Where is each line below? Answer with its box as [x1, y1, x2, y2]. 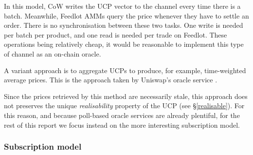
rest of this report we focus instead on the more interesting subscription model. [4, 119, 240, 130]
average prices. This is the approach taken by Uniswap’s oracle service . [4, 75, 217, 85]
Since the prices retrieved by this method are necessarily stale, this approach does [4, 91, 248, 101]
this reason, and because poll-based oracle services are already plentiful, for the [4, 110, 240, 120]
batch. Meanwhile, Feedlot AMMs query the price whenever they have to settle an [4, 10, 249, 20]
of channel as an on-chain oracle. [4, 48, 101, 58]
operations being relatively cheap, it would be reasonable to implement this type [4, 39, 244, 49]
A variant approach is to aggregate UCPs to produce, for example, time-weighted [4, 65, 246, 75]
